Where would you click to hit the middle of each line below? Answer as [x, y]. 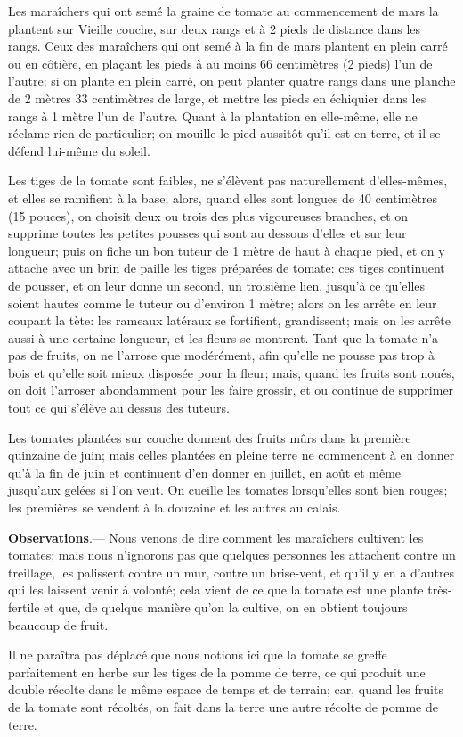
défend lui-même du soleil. [79, 150]
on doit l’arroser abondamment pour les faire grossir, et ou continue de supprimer [231, 390]
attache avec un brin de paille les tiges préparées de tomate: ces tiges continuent [227, 268]
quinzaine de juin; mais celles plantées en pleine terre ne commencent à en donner [231, 455]
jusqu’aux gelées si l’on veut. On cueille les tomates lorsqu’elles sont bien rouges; [228, 490]
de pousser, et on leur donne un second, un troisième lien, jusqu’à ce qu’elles [217, 285]
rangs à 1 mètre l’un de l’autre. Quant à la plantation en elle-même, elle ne [213, 115]
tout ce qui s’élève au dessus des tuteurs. [119, 408]
